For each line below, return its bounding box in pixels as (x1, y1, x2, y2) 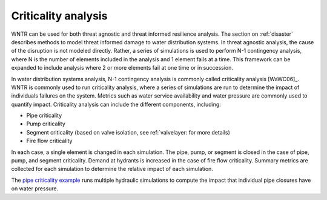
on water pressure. (11, 185, 59, 192)
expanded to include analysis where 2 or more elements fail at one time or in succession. (11, 64, 233, 72)
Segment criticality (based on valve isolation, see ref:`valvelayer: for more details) (26, 128, 230, 136)
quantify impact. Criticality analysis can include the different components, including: (11, 101, 221, 108)
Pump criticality (26, 120, 66, 127)
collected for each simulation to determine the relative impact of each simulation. (11, 165, 213, 173)
